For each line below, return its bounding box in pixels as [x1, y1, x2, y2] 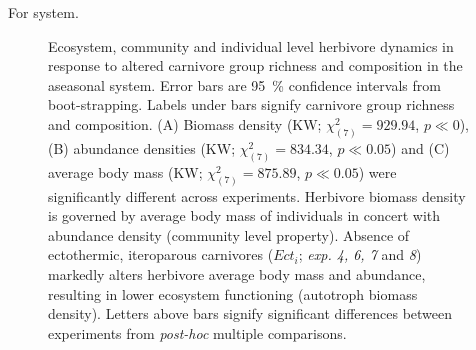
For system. [8, 2, 79, 22]
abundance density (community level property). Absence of [48, 224, 410, 245]
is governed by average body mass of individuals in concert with [48, 205, 441, 226]
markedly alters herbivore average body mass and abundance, [48, 263, 426, 284]
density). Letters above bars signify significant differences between [48, 303, 453, 324]
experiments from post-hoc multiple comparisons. [48, 322, 347, 343]
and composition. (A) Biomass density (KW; [48, 113, 322, 134]
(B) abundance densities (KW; [48, 137, 236, 158]
